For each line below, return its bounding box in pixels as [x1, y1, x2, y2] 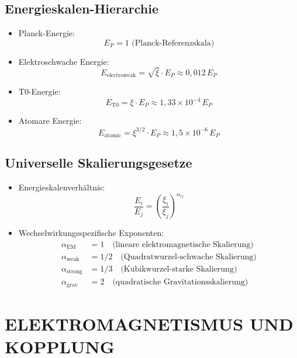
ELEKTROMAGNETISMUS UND [5, 312, 293, 336]
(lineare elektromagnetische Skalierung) [112, 240, 254, 249]
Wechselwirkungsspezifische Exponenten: [18, 227, 164, 239]
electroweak [106, 72, 136, 78]
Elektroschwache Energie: [18, 55, 109, 67]
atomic [104, 133, 122, 139]
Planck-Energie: [18, 27, 75, 39]
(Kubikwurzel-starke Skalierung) [120, 265, 237, 273]
